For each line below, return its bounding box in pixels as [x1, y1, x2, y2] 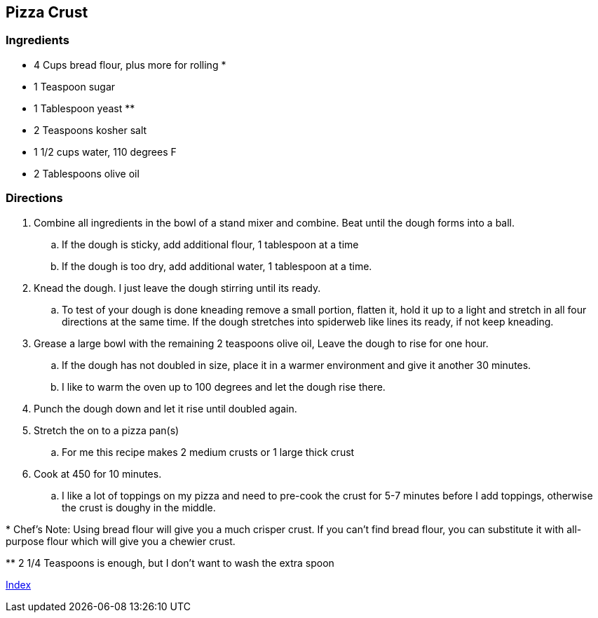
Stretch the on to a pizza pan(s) [34, 424, 179, 436]
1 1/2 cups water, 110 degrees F [34, 145, 177, 158]
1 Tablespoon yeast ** [34, 102, 135, 114]
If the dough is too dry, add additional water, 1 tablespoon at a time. [62, 260, 372, 272]
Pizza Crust [6, 4, 88, 21]
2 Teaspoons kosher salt [34, 123, 147, 136]
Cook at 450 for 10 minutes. [34, 467, 162, 480]
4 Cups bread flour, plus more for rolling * [34, 58, 226, 71]
